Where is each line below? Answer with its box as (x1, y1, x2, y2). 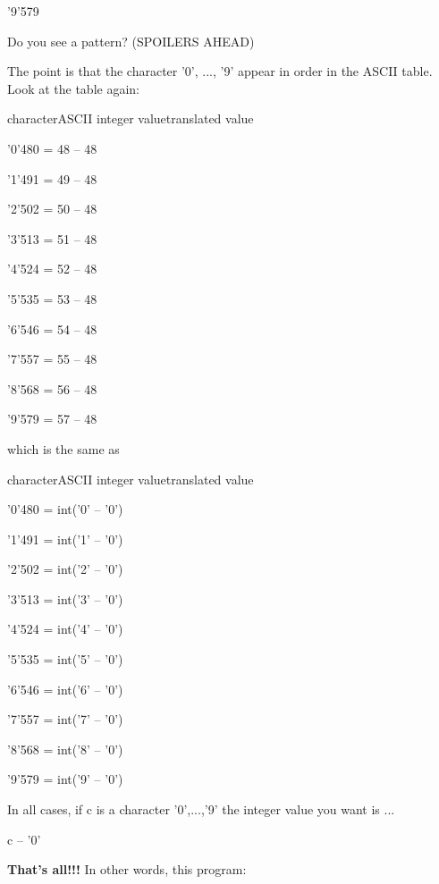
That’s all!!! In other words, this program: (7, 860, 247, 879)
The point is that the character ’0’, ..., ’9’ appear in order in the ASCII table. (7, 62, 433, 80)
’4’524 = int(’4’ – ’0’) (7, 619, 123, 638)
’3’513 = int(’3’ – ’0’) (7, 589, 123, 608)
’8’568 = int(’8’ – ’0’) (7, 739, 123, 758)
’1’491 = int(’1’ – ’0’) (7, 529, 123, 548)
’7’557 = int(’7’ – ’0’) (7, 710, 123, 728)
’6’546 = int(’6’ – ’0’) (7, 679, 123, 698)
